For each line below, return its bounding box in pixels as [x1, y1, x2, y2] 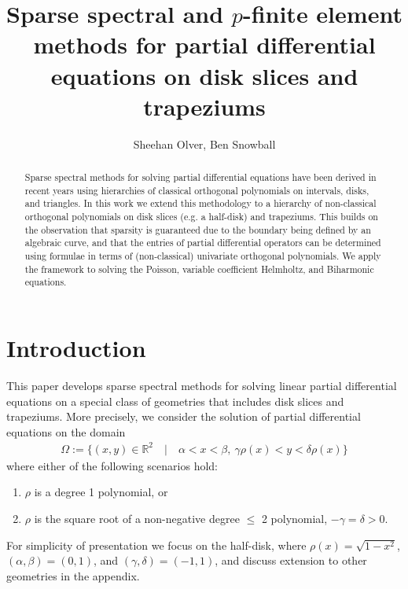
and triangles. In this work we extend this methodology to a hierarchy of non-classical [24, 197, 377, 210]
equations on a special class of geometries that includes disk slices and [6, 392, 344, 409]
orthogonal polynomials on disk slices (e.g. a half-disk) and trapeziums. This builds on [24, 210, 378, 223]
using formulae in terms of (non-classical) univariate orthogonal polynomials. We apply [24, 249, 381, 263]
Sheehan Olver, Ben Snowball [133, 135, 276, 152]
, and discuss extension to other [215, 552, 367, 569]
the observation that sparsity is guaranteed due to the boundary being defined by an [24, 223, 371, 236]
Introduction [6, 331, 146, 363]
